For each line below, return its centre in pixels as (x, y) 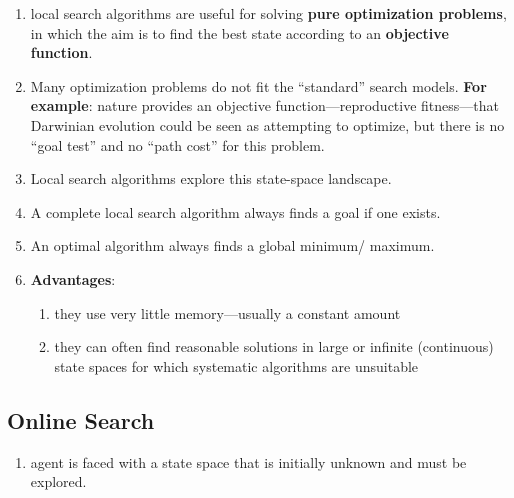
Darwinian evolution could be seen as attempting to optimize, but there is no (267, 124)
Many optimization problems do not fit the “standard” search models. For (258, 85)
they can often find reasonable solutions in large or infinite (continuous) (274, 346)
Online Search (81, 419)
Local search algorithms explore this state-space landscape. (211, 178)
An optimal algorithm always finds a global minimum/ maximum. (232, 245)
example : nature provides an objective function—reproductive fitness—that (265, 105)
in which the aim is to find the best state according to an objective (239, 32)
